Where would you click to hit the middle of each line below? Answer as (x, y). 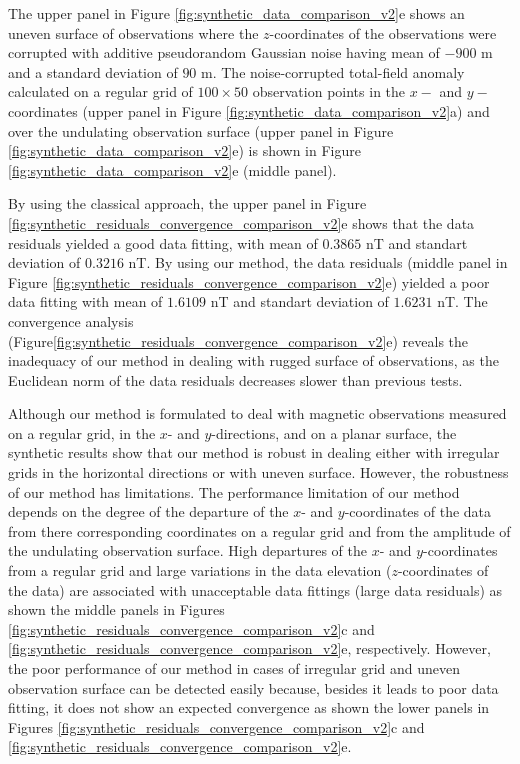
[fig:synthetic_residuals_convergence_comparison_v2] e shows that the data (241, 222)
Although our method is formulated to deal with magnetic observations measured (257, 413)
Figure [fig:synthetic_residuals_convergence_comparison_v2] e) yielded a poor (249, 281)
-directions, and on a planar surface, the (334, 432)
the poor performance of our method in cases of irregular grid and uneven (234, 668)
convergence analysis (71, 320)
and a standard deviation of (93, 71)
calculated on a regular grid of (100, 91)
